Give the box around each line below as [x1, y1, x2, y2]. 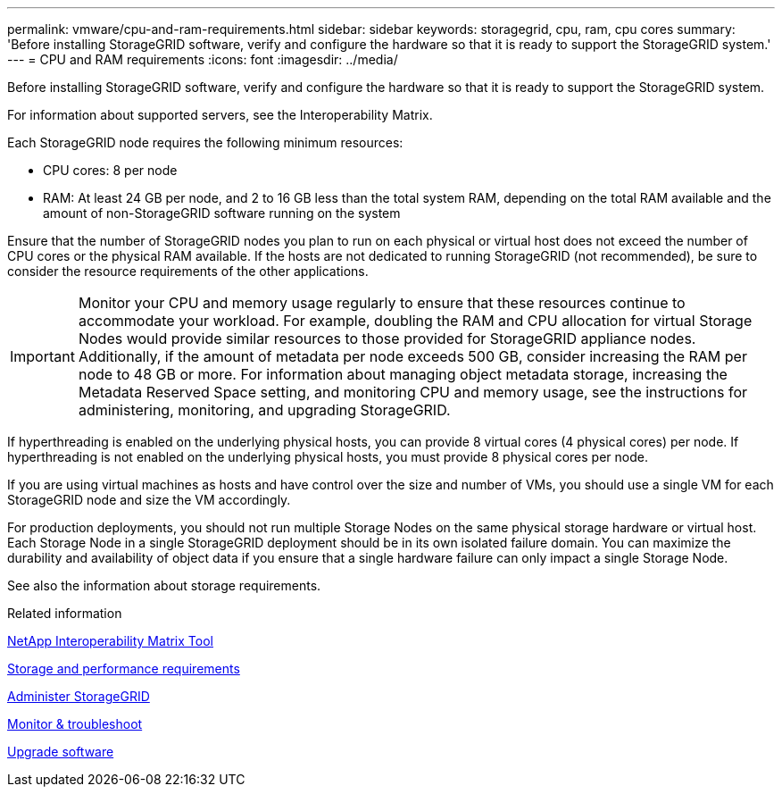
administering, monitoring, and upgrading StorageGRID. [78, 401, 451, 419]
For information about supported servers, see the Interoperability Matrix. [7, 107, 433, 122]
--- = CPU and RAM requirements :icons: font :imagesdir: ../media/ [7, 52, 398, 67]
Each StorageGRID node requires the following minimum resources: [7, 135, 403, 150]
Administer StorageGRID [7, 689, 150, 704]
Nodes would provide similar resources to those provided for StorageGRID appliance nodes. [78, 330, 696, 347]
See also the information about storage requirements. [7, 578, 321, 593]
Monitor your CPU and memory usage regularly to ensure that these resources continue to [78, 294, 686, 312]
